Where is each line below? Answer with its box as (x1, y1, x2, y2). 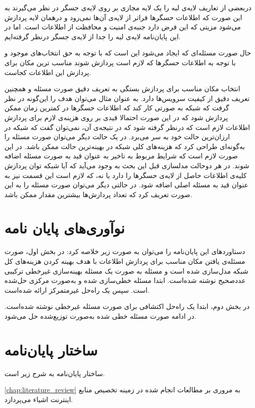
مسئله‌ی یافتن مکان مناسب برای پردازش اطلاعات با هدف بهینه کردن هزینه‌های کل (4, 256, 245, 266)
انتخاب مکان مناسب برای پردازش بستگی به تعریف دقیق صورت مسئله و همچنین (4, 83, 240, 94)
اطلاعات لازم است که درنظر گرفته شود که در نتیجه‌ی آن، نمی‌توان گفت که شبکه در (4, 122, 250, 132)
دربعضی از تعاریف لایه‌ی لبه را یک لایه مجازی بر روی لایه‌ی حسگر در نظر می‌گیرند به (4, 2, 252, 12)
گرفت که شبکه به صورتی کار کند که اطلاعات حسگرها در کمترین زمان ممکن (4, 102, 229, 113)
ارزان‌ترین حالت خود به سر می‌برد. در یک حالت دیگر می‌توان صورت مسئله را (4, 131, 230, 142)
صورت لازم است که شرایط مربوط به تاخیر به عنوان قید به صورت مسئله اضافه (4, 151, 238, 161)
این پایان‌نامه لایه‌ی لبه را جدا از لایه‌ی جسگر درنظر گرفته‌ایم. (4, 31, 181, 41)
